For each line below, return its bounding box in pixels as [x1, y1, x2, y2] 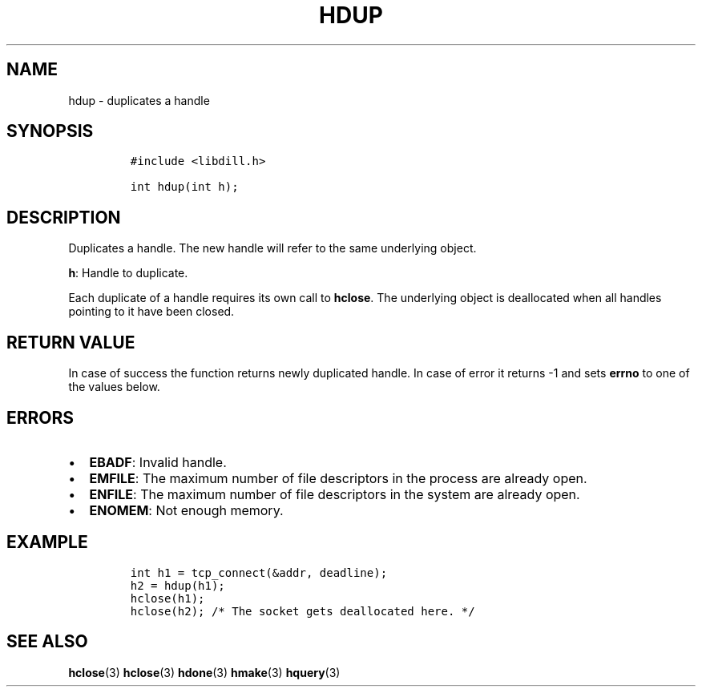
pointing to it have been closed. [68, 304, 235, 319]
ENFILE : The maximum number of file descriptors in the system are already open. [89, 486, 580, 502]
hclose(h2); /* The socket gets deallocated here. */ [130, 604, 475, 618]
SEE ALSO [6, 631, 88, 652]
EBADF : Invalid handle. [89, 453, 227, 470]
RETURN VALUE [6, 332, 135, 353]
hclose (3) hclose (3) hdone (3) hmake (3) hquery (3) [68, 665, 341, 679]
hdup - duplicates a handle [68, 93, 210, 107]
